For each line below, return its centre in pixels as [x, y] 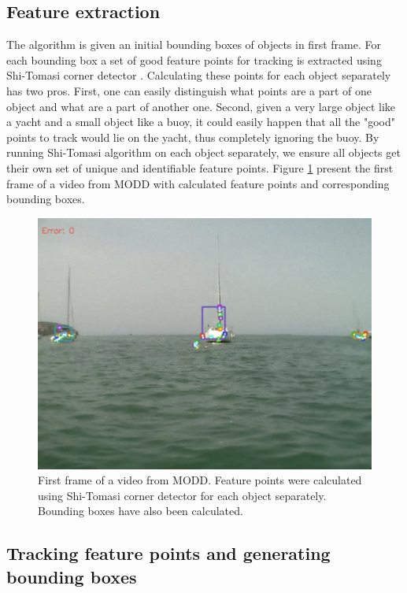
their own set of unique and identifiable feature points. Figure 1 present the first [200, 167]
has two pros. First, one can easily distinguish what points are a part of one [189, 90]
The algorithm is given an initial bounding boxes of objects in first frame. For [194, 44]
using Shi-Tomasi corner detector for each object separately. [182, 495]
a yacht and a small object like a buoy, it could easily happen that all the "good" [201, 122]
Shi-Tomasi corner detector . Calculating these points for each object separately [199, 75]
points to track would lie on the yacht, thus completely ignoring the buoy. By [193, 137]
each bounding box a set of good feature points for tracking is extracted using [194, 59]
